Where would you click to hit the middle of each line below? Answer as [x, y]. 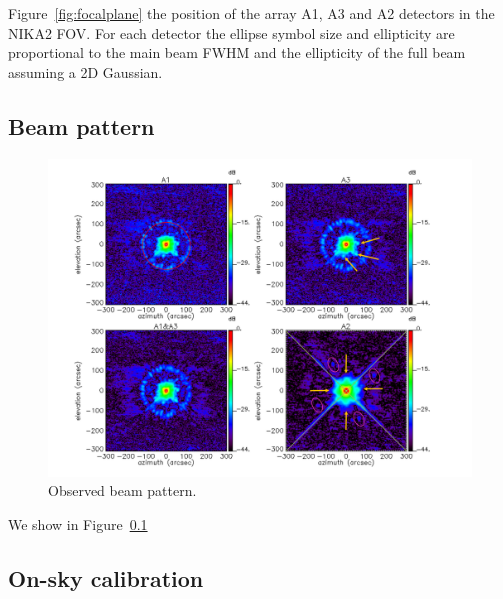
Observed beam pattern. [122, 490]
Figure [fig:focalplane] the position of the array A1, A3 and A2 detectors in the [251, 13]
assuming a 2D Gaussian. [85, 71]
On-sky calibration [106, 577]
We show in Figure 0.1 [78, 523]
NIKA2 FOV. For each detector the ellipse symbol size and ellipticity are [231, 32]
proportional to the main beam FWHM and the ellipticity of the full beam [237, 52]
